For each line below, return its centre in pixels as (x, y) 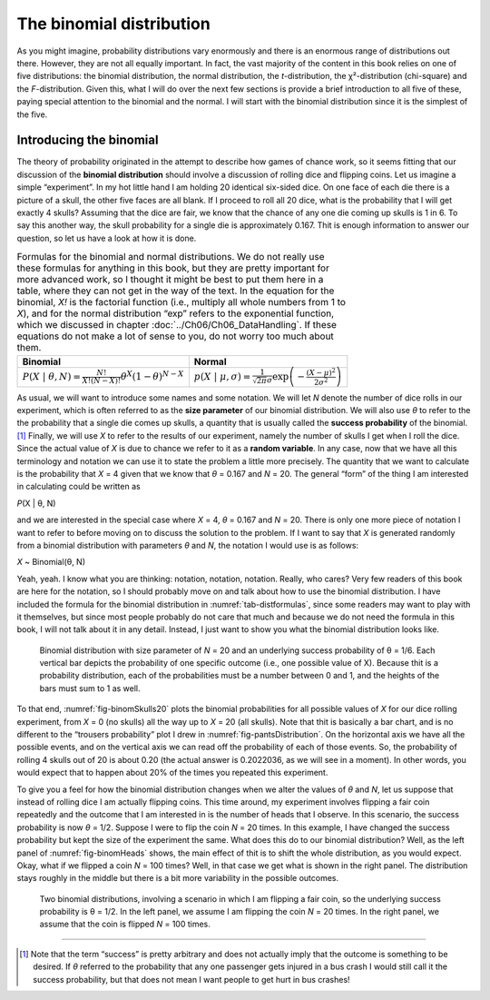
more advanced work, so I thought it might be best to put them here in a (170, 280)
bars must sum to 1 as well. (90, 688)
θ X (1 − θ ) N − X (152, 376)
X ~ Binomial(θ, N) (51, 562)
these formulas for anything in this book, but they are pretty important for (173, 268)
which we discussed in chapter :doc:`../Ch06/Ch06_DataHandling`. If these (177, 325)
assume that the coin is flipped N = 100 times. (125, 924)
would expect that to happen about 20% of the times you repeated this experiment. (172, 773)
